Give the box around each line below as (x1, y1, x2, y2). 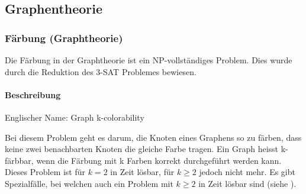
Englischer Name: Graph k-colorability (5, 111, 144, 123)
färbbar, (5, 154, 34, 166)
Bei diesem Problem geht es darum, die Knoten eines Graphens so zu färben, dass (5, 131, 302, 143)
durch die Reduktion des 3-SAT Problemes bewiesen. (5, 65, 197, 77)
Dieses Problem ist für (5, 166, 86, 178)
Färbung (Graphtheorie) (5, 30, 123, 45)
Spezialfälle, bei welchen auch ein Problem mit (5, 177, 173, 189)
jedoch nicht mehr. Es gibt (199, 166, 295, 178)
